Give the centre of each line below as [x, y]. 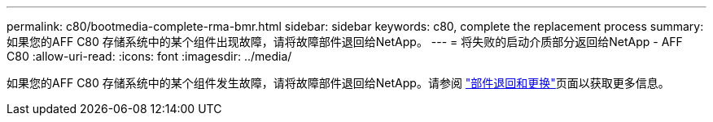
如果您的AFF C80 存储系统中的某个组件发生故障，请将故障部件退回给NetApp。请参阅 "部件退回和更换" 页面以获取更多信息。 [338, 83]
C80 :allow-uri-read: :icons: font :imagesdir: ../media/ [149, 56]
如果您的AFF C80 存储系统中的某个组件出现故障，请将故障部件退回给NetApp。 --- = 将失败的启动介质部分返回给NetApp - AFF [345, 42]
